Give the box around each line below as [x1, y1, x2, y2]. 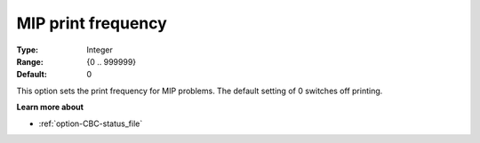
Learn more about [16, 102, 84, 113]
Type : [16, 44, 39, 55]
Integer [86, 44, 113, 55]
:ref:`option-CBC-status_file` [38, 118, 143, 129]
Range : [16, 56, 44, 67]
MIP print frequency [16, 13, 168, 33]
